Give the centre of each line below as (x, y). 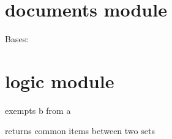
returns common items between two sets (80, 131)
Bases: (17, 39)
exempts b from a (38, 110)
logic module (60, 81)
